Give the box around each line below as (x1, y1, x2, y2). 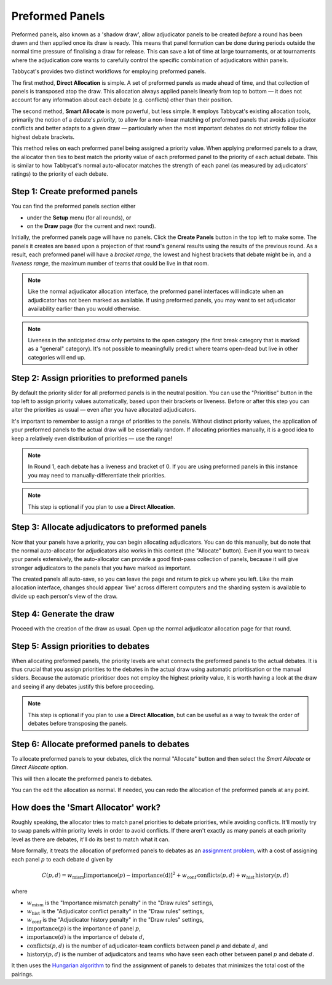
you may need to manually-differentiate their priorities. (28, 471, 166, 479)
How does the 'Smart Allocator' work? (11, 802, 161, 812)
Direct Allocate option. (11, 764, 68, 771)
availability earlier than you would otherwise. (28, 305, 141, 313)
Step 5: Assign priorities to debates (11, 641, 150, 651)
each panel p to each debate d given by (11, 855, 113, 863)
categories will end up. (28, 353, 86, 361)
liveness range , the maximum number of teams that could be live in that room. (11, 259, 209, 267)
